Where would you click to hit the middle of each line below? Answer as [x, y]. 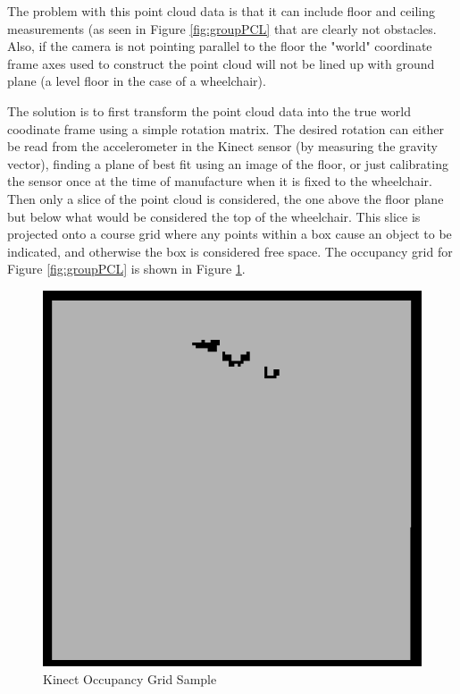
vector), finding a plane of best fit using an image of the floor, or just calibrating [228, 163]
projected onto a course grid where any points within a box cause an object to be [230, 234]
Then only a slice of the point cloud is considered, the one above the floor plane [226, 198]
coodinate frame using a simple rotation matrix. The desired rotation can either [226, 128]
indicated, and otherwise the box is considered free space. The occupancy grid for [230, 251]
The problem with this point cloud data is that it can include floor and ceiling [221, 11]
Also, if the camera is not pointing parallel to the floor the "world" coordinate [220, 46]
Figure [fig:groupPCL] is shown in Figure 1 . [126, 269]
